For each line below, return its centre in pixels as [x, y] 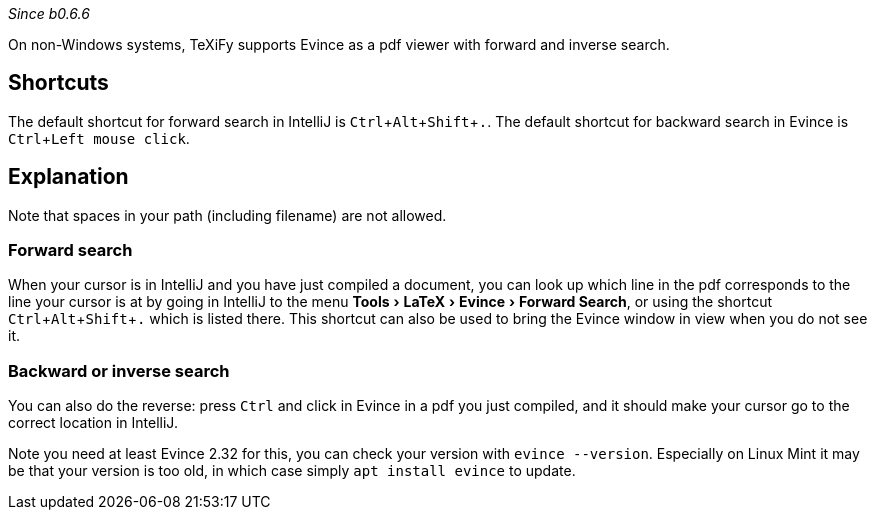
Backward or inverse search [119, 370]
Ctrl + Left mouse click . [99, 138]
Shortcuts [58, 83]
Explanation [68, 177]
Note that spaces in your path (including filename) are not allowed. [227, 215]
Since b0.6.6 [49, 13]
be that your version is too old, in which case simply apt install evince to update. [292, 471]
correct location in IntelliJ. [93, 423]
